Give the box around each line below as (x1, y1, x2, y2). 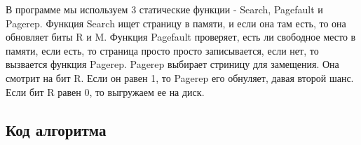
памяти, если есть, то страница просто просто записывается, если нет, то (6, 43, 319, 57)
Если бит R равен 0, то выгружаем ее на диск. (6, 84, 205, 99)
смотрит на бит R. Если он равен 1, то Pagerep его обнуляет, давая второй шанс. (6, 70, 354, 85)
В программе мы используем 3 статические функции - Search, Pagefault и (6, 2, 323, 16)
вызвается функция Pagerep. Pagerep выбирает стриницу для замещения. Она (6, 57, 339, 71)
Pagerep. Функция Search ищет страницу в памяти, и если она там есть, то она (6, 15, 346, 30)
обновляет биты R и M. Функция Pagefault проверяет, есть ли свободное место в (6, 29, 356, 44)
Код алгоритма (6, 118, 107, 140)
